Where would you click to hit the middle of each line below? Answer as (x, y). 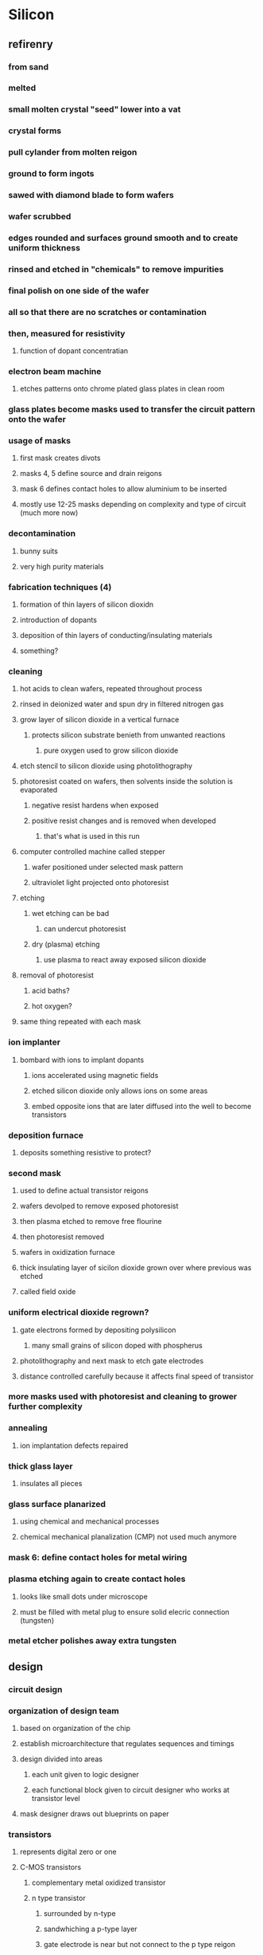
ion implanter (35, 1042)
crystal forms (35, 131)
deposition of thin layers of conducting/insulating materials (116, 635)
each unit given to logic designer (85, 1775)
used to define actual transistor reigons (84, 1190)
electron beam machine (55, 371)
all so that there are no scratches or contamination (108, 312)
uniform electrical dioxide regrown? (79, 1312)
